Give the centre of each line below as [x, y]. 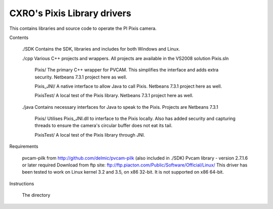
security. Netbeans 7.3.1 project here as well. [81, 77]
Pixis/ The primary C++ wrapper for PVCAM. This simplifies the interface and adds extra [127, 70]
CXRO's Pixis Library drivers [70, 13]
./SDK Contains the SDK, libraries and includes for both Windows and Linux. [101, 49]
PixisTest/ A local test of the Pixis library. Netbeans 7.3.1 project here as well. [114, 96]
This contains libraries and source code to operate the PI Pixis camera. [83, 28]
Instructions [22, 183]
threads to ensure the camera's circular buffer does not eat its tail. [104, 126]
